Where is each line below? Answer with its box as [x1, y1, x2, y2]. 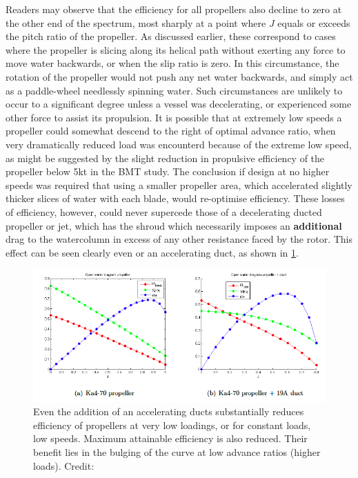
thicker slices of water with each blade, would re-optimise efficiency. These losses [6, 191, 345, 206]
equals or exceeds [277, 15, 350, 30]
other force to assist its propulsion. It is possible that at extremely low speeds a [6, 110, 342, 124]
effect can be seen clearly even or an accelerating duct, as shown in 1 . [6, 245, 299, 259]
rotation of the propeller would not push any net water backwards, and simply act [6, 69, 353, 83]
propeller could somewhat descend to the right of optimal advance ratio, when [6, 123, 336, 138]
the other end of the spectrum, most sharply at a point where [6, 15, 266, 30]
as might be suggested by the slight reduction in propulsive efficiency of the [6, 150, 325, 165]
